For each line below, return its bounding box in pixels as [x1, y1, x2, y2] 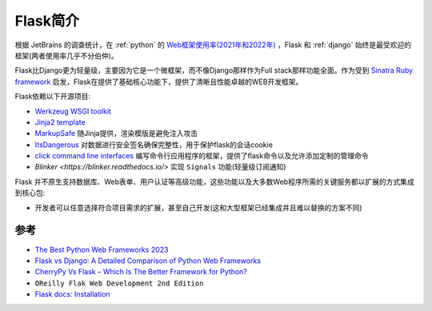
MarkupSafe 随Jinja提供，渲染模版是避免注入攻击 [34, 129, 198, 138]
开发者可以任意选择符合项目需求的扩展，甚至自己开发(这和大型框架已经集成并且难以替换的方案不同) [34, 202, 363, 212]
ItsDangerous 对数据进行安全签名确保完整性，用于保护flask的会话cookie [34, 140, 274, 150]
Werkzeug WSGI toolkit [34, 106, 112, 116]
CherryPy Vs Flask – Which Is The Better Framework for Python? [34, 267, 247, 277]
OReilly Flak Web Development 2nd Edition [34, 278, 204, 288]
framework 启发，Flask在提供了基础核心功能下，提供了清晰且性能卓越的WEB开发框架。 [14, 77, 303, 86]
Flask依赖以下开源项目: [14, 92, 91, 102]
